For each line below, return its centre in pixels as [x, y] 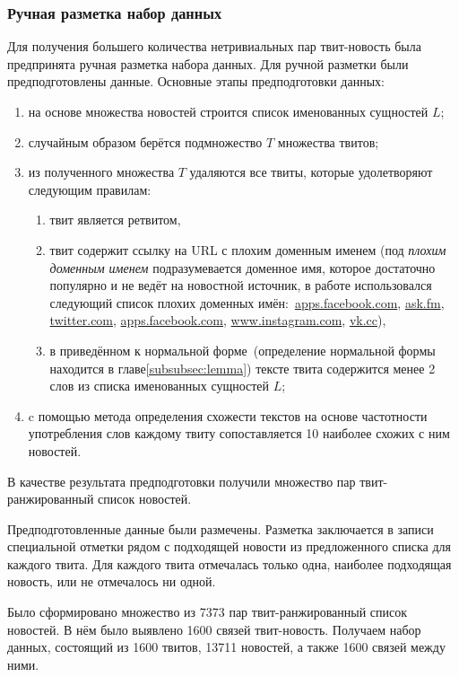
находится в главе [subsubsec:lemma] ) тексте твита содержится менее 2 [242, 368]
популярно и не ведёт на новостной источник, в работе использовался [241, 285]
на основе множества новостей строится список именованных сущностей [228, 111]
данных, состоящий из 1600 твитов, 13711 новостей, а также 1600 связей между [226, 647]
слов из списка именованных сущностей [160, 386]
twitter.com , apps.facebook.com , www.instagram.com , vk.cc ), [218, 320]
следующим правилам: [90, 189]
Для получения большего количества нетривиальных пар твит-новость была [214, 46]
